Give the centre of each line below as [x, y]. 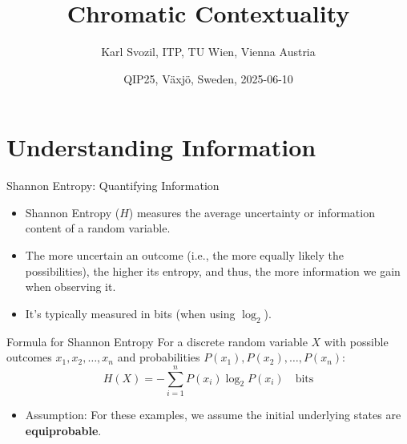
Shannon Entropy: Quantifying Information [113, 186]
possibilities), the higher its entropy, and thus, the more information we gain [213, 270]
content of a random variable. [98, 228]
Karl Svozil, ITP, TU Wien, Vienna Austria [208, 52]
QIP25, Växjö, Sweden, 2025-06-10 [208, 78]
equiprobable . [63, 430]
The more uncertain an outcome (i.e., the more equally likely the [184, 255]
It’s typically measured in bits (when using [130, 313]
